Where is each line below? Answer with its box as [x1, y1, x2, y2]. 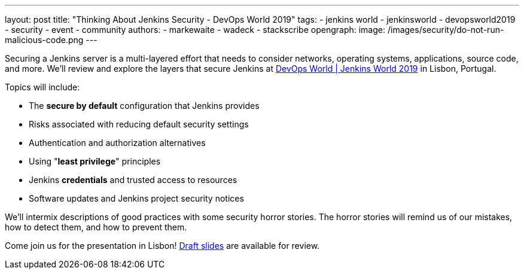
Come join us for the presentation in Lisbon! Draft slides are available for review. [5, 240, 320, 251]
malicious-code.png [5, 35, 84, 45]
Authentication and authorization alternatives [29, 138, 206, 148]
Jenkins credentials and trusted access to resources [29, 175, 237, 185]
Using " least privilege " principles [29, 156, 161, 166]
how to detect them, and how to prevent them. [5, 222, 187, 232]
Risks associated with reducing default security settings [29, 119, 249, 129]
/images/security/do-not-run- [387, 25, 504, 35]
